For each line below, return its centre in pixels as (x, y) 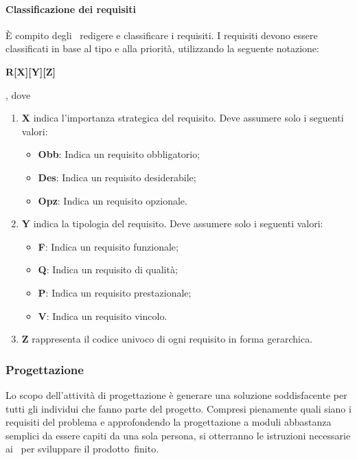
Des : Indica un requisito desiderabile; (117, 177)
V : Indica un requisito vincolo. (103, 315)
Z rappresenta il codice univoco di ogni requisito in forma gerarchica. (167, 339)
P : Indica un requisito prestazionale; (115, 292)
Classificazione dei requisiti (71, 9)
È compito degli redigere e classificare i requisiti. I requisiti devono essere (162, 35)
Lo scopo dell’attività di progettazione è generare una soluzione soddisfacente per (176, 394)
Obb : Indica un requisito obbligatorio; (119, 154)
